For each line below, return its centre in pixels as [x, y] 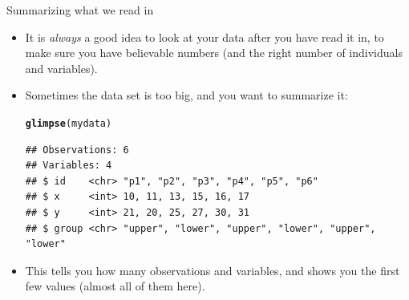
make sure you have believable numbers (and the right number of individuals [214, 53]
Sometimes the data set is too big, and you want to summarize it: [186, 95]
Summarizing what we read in [80, 10]
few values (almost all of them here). [115, 286]
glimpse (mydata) [69, 123]
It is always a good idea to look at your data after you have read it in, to [204, 36]
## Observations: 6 [77, 150]
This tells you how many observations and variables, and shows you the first [213, 270]
